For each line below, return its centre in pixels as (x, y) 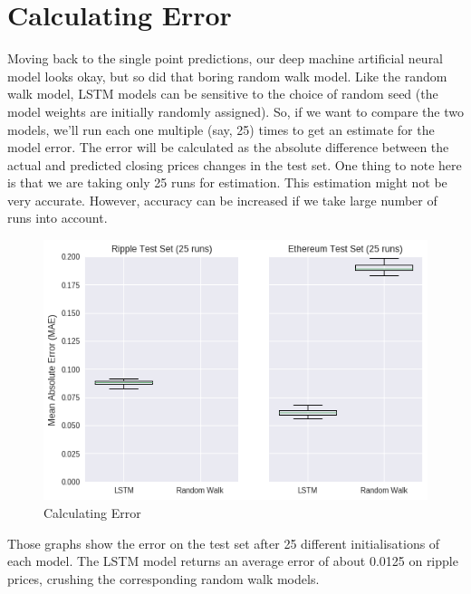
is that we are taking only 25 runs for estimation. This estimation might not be (227, 182)
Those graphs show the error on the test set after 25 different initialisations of (224, 543)
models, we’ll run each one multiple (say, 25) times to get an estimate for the (221, 129)
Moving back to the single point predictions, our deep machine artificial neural (226, 58)
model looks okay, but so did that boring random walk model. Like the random (227, 76)
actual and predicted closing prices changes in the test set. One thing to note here (235, 164)
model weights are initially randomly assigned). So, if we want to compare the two (235, 111)
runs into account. (58, 218)
